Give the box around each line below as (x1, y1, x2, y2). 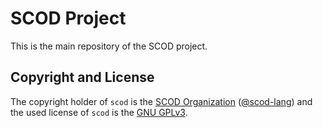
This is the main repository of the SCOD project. (10, 40, 208, 52)
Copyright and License (10, 69, 155, 86)
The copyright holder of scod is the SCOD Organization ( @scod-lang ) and (10, 95, 313, 107)
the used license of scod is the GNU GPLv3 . (10, 106, 188, 118)
